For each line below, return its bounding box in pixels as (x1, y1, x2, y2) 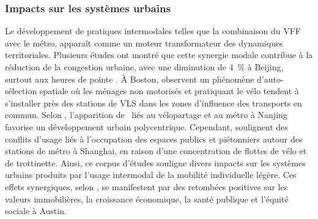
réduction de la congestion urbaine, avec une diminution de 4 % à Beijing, (5, 61, 284, 73)
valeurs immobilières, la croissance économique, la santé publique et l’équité (5, 192, 289, 205)
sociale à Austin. (5, 204, 67, 217)
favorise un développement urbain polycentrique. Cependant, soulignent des (5, 120, 288, 133)
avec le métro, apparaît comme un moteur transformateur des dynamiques (5, 36, 283, 49)
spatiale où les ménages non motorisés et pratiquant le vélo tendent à (39, 84, 299, 97)
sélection (5, 84, 37, 97)
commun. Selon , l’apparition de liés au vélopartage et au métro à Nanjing (5, 108, 287, 121)
